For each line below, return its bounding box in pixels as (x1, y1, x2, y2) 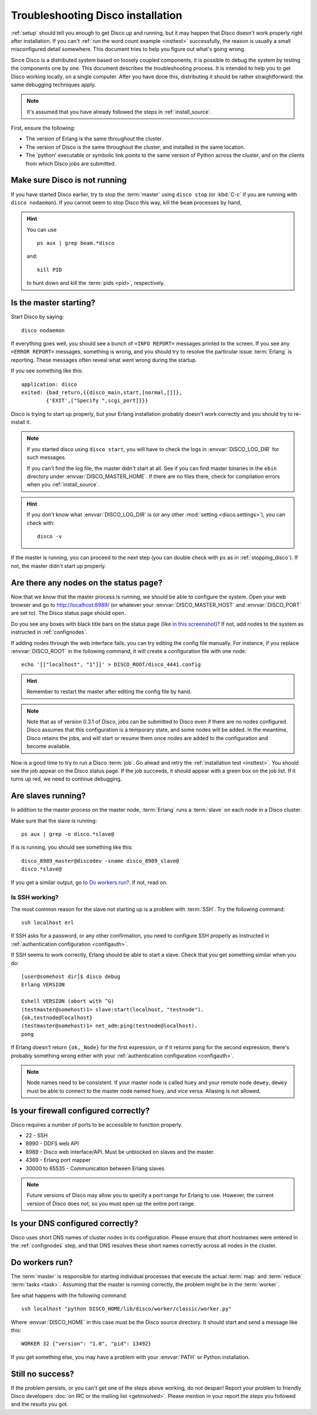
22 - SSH (25, 1132, 48, 1139)
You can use (26, 226, 57, 233)
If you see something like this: (11, 367, 83, 374)
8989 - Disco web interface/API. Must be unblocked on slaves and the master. (25, 1148, 215, 1155)
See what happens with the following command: (11, 1292, 127, 1299)
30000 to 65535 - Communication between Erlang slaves (25, 1165, 164, 1172)
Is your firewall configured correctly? (11, 1105, 150, 1115)
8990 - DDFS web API (25, 1140, 79, 1147)
